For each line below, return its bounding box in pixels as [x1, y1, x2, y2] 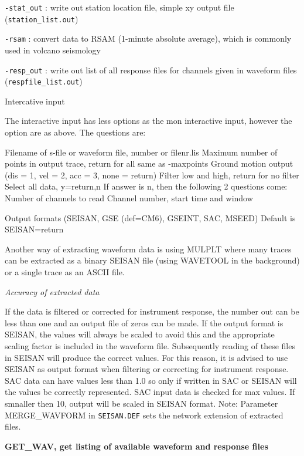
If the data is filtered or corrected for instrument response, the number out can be [5, 305, 299, 317]
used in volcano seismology [5, 43, 101, 56]
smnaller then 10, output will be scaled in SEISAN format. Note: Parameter [5, 397, 278, 409]
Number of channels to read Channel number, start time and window [5, 192, 253, 204]
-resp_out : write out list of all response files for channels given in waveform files [5, 63, 297, 76]
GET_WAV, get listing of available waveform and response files [5, 440, 268, 452]
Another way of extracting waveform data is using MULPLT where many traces [5, 242, 292, 255]
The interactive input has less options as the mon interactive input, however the [5, 114, 292, 127]
